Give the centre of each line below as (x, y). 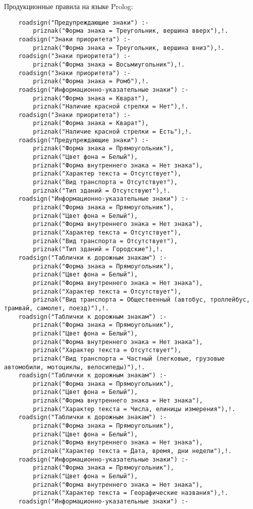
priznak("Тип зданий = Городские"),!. (98, 249)
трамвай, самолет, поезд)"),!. (57, 308)
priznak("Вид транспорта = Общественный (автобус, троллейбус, (141, 300)
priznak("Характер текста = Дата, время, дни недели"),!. (133, 451)
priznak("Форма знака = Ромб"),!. (91, 81)
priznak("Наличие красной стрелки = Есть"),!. (113, 132)
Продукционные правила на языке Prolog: (69, 6)
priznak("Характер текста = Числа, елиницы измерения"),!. (134, 409)
